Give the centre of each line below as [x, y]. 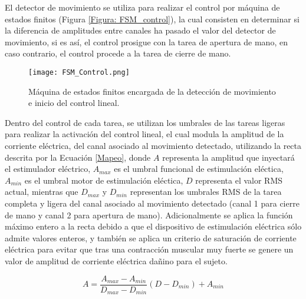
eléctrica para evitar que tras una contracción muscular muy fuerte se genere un [149, 249]
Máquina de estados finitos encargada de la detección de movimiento [152, 91]
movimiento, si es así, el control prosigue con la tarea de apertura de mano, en [146, 41]
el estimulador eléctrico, [48, 169]
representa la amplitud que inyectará [228, 157]
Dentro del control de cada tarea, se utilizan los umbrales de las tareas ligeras [145, 122]
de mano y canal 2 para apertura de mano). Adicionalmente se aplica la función [149, 215]
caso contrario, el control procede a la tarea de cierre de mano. [118, 53]
